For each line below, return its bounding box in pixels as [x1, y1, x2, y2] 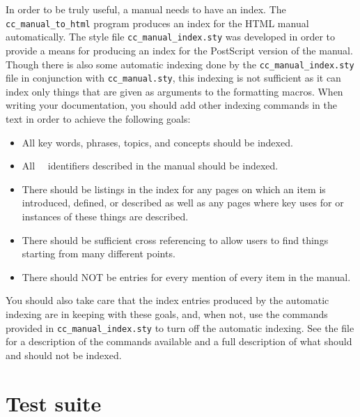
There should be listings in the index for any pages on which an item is [22, 181, 326, 196]
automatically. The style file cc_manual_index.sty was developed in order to [6, 29, 336, 44]
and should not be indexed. [6, 347, 122, 362]
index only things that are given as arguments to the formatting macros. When [6, 84, 343, 98]
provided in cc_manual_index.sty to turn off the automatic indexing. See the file [6, 320, 354, 335]
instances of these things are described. [22, 208, 189, 223]
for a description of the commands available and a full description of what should [6, 334, 352, 349]
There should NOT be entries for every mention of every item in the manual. [22, 269, 351, 284]
